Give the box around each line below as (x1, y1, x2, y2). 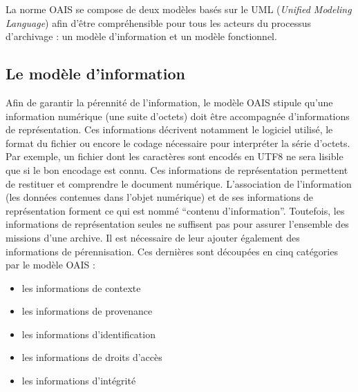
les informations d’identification (21, 326, 156, 341)
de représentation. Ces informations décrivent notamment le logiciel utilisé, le (6, 122, 333, 137)
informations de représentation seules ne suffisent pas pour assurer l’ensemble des (6, 217, 349, 231)
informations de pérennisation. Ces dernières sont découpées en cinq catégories (6, 244, 338, 258)
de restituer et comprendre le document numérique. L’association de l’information (6, 176, 352, 190)
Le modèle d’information (6, 63, 185, 84)
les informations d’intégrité (21, 373, 136, 388)
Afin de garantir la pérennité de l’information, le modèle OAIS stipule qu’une (6, 95, 333, 109)
